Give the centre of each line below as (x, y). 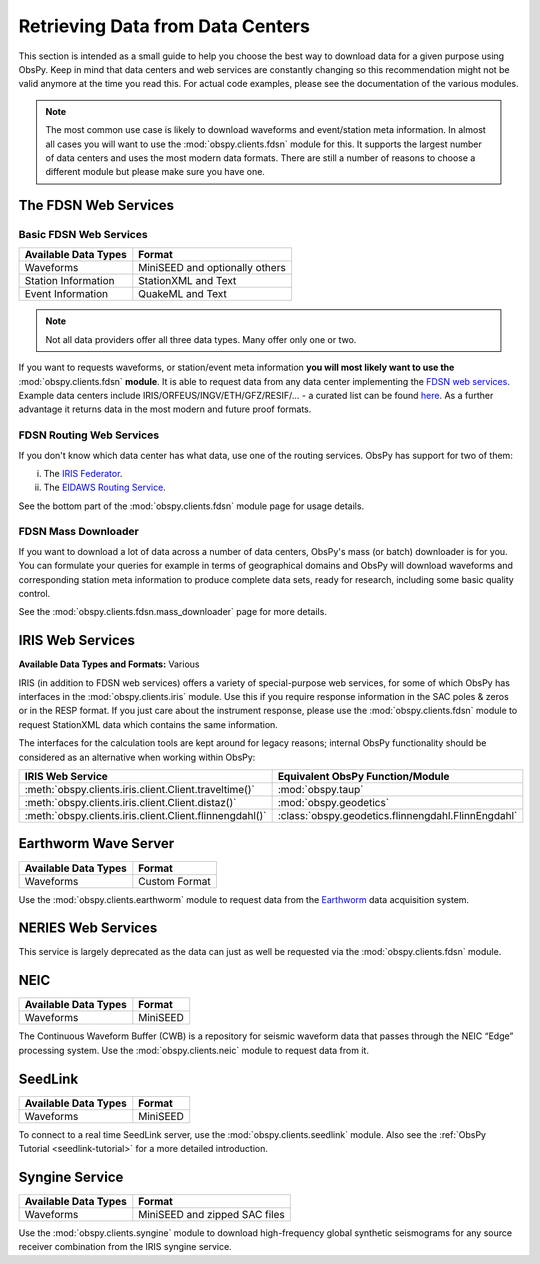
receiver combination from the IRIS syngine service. (125, 1247)
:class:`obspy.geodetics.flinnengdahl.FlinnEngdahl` (397, 816)
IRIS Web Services (76, 640)
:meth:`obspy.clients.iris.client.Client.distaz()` (130, 803)
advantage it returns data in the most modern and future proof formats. (165, 409)
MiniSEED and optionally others (212, 268)
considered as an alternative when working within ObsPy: (137, 757)
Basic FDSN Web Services (83, 235)
